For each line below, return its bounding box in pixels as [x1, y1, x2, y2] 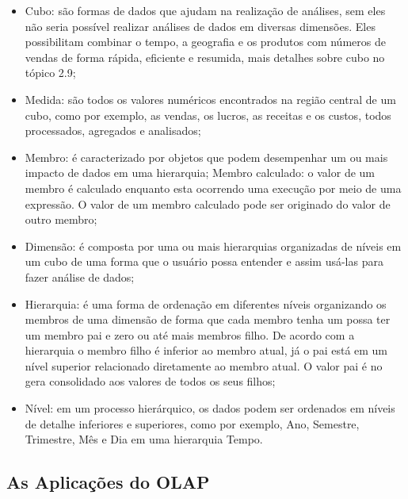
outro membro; [25, 211, 97, 228]
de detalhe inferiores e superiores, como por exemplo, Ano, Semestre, [25, 415, 360, 432]
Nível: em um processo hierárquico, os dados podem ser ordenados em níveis [25, 400, 395, 416]
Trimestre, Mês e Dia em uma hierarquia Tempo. [25, 431, 263, 447]
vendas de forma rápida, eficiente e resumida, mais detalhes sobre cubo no [25, 48, 385, 65]
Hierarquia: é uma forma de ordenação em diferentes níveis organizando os [25, 295, 387, 312]
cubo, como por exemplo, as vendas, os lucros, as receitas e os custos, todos [25, 106, 391, 123]
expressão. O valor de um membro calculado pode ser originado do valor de [25, 195, 391, 212]
